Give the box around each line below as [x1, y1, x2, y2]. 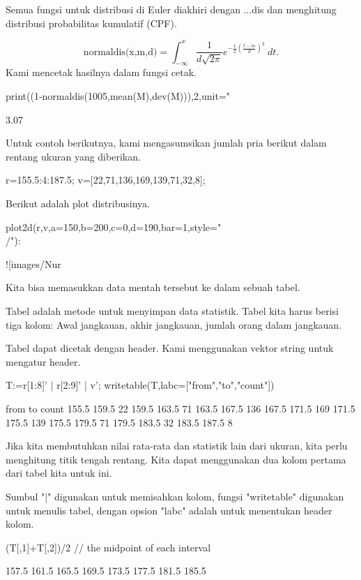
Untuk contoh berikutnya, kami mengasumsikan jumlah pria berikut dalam [6, 135, 327, 150]
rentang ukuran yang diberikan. [6, 149, 141, 163]
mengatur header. [6, 354, 81, 369]
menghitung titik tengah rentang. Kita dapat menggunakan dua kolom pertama [6, 452, 346, 466]
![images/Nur [6, 256, 61, 271]
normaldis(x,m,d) [83, 47, 158, 57]
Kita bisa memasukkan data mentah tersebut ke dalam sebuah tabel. [6, 280, 300, 295]
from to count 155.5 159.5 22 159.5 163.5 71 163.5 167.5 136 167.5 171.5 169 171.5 [6, 401, 355, 415]
